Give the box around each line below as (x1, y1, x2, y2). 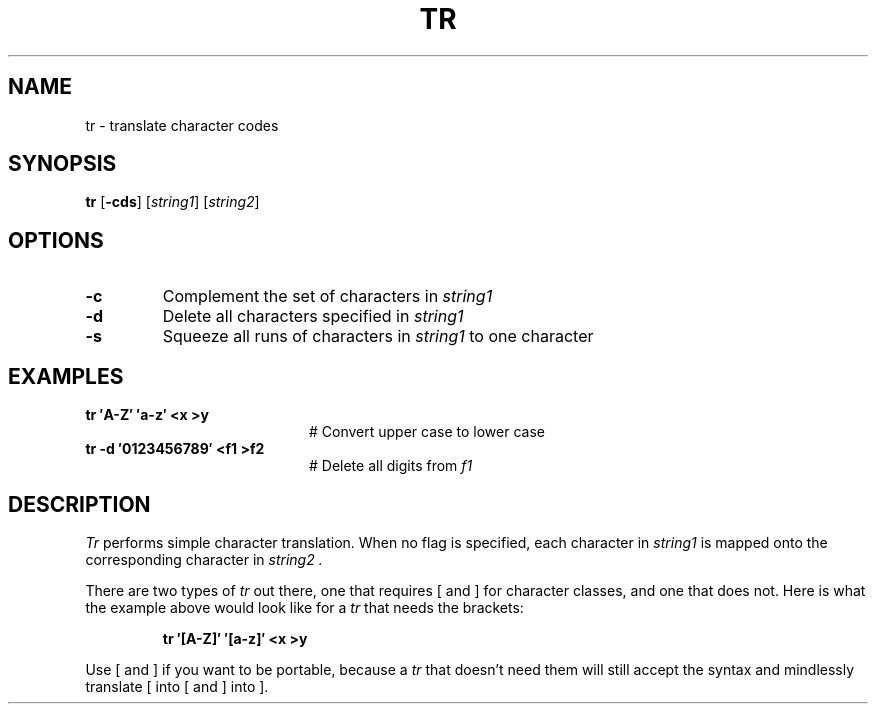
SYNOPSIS (8, 151, 117, 177)
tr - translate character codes (85, 116, 279, 134)
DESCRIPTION (8, 491, 151, 517)
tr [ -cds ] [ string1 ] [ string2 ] (85, 193, 260, 211)
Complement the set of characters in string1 (162, 286, 493, 307)
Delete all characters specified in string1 (162, 306, 464, 327)
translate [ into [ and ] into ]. (85, 677, 269, 695)
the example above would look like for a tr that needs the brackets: (85, 598, 524, 616)
